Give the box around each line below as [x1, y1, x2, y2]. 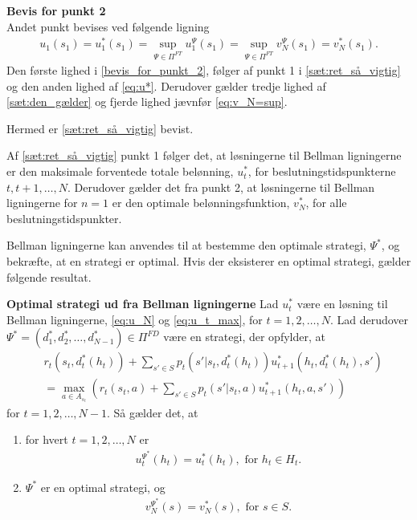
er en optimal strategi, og [40, 478, 166, 495]
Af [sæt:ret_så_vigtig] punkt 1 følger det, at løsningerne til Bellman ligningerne [6, 147, 402, 164]
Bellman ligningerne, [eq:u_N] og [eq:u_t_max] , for [6, 311, 263, 327]
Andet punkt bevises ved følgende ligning [6, 18, 210, 35]
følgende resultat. [6, 268, 92, 285]
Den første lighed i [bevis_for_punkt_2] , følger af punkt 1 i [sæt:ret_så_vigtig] [6, 62, 401, 79]
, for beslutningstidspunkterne [247, 163, 396, 180]
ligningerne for [6, 194, 78, 211]
